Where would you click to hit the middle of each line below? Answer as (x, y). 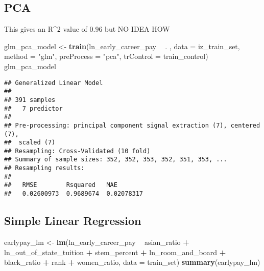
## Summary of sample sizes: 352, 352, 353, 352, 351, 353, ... (116, 160)
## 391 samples (30, 100)
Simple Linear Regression (73, 221)
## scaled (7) (30, 143)
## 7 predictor (33, 108)
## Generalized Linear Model (54, 83)
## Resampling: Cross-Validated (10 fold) (77, 151)
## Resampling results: (44, 168)
